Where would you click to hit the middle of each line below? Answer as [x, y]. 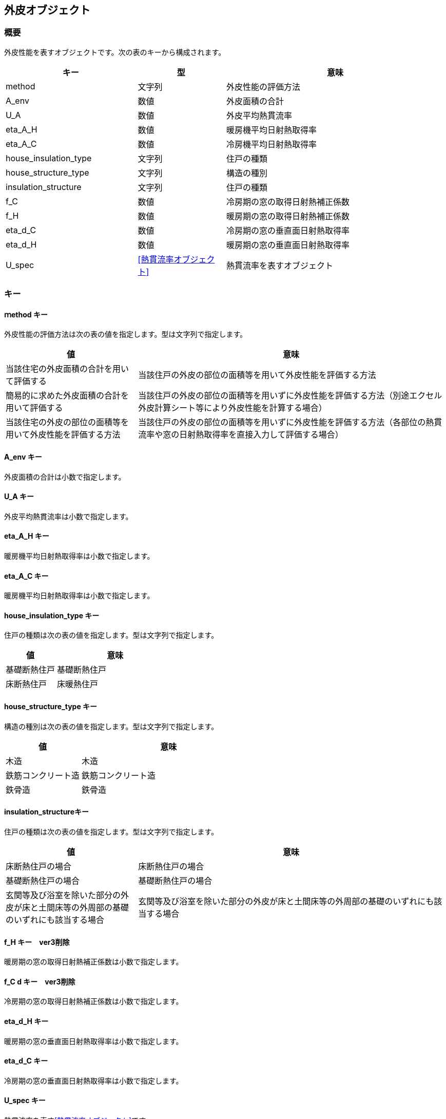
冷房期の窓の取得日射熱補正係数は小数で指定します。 [94, 1001]
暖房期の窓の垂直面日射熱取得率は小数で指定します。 [94, 1041]
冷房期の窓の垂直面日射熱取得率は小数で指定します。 [94, 1080]
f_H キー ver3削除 [37, 942]
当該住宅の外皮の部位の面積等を [67, 422]
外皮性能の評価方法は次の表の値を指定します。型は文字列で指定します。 [126, 334]
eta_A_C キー [26, 576]
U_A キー [19, 497]
